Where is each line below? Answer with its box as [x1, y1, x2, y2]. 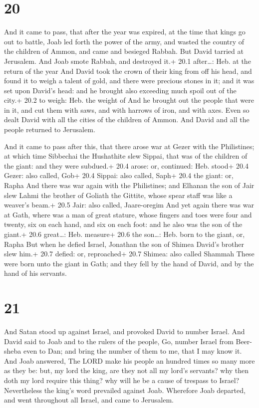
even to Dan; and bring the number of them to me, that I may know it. [23, 346, 242, 356]
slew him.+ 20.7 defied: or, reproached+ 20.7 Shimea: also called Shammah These [4, 248, 255, 259]
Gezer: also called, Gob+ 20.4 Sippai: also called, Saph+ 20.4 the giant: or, [4, 170, 234, 181]
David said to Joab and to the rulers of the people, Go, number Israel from [4, 336, 234, 346]
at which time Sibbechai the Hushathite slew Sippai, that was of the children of [4, 151, 248, 161]
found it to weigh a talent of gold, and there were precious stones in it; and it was [4, 75, 255, 86]
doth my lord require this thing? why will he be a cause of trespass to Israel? [4, 375, 240, 386]
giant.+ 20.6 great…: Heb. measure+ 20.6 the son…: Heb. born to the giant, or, [4, 229, 245, 239]
